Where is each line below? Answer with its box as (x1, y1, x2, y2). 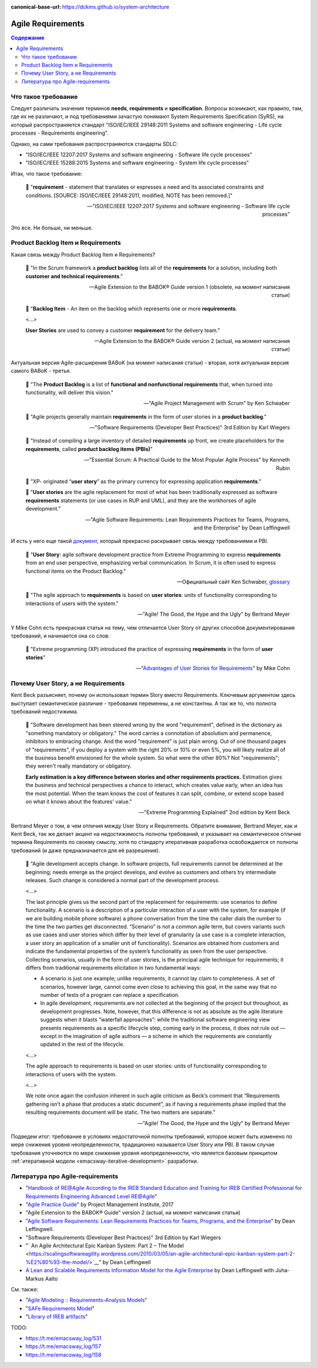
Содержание (11, 34, 45, 41)
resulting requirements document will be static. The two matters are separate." (25, 1109, 215, 1116)
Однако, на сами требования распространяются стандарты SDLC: (11, 140, 178, 147)
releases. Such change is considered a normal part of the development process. (25, 877, 220, 884)
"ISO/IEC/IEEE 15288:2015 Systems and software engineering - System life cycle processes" (25, 159, 249, 166)
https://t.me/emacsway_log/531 (25, 1334, 102, 1342)
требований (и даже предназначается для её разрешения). (11, 847, 161, 854)
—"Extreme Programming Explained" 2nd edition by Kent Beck (139, 809, 290, 816)
